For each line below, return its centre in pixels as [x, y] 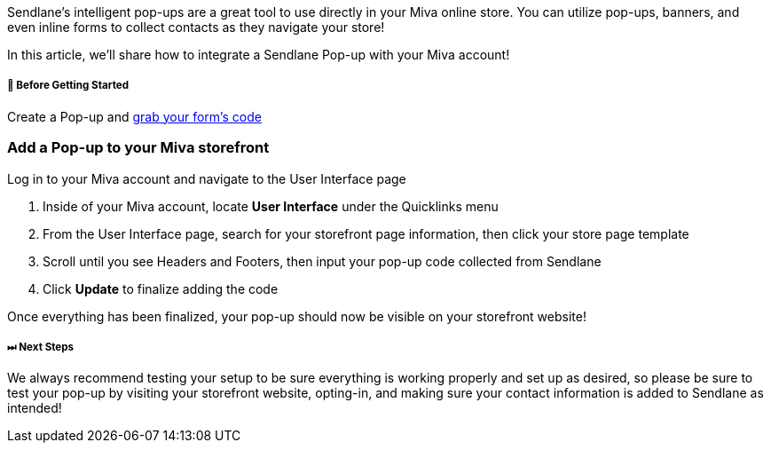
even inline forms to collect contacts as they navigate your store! [196, 27]
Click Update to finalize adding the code [161, 288]
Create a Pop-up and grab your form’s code [134, 116]
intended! [35, 408]
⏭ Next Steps [41, 347]
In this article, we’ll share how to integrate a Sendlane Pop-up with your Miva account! [259, 55]
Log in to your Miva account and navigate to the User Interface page [207, 178]
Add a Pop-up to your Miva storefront [138, 148]
